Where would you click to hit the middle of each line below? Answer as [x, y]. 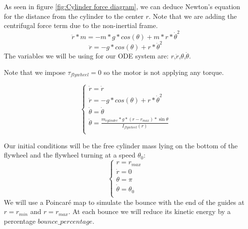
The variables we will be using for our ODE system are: [86, 56]
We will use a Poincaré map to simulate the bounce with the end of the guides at [124, 202]
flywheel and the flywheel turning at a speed [70, 155]
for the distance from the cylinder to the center [74, 16]
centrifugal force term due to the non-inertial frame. [81, 25]
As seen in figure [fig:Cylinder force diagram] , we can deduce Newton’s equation [122, 6]
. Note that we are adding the [193, 16]
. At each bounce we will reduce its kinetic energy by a [150, 211]
